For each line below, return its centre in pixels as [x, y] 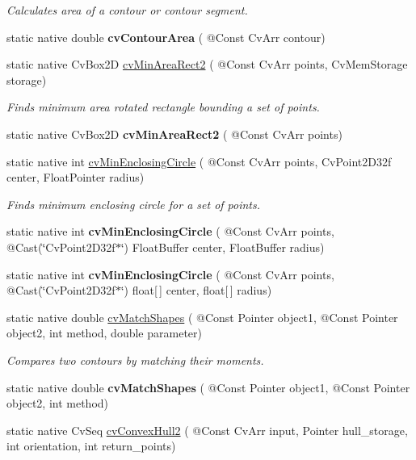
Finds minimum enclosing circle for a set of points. [134, 204]
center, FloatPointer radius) [76, 177]
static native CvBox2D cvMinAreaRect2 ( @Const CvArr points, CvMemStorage [207, 64]
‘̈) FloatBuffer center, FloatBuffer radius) [223, 247]
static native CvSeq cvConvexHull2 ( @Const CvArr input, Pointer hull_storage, [207, 430]
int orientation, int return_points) [91, 446]
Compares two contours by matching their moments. [135, 360]
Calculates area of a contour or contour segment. [127, 10]
